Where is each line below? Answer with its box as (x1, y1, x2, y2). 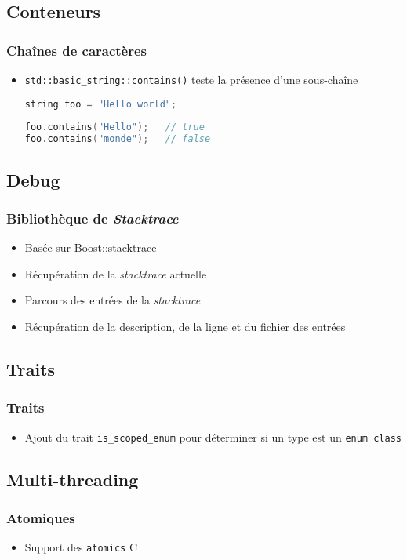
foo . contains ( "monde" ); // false (24, 133, 211, 145)
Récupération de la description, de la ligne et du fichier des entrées (24, 318, 346, 334)
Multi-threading (6, 467, 139, 491)
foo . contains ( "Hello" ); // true (24, 122, 205, 133)
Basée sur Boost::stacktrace (24, 239, 157, 256)
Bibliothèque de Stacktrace (6, 208, 179, 227)
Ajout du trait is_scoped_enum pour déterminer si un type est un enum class (24, 428, 402, 445)
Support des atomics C (24, 539, 138, 555)
